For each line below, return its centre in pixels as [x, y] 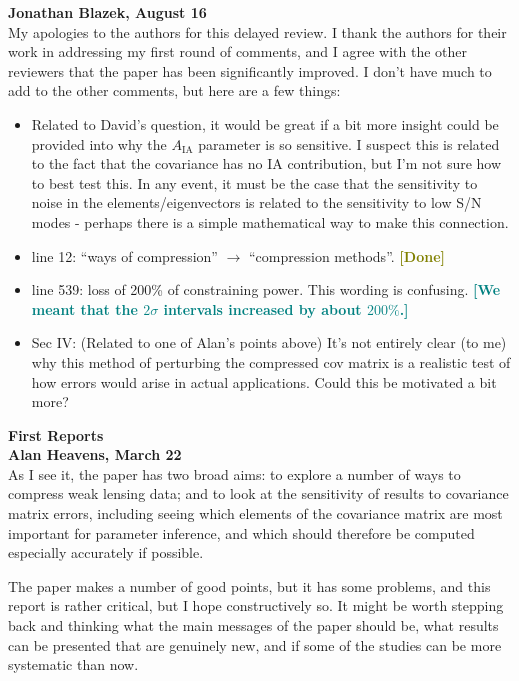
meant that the [84, 308]
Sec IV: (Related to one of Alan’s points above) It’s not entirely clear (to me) [269, 342]
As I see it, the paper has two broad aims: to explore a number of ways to [234, 473]
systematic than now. [73, 664]
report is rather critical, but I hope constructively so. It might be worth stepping [256, 605]
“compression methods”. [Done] [347, 255]
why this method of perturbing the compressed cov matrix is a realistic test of [271, 361]
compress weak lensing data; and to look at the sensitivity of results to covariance [258, 493]
